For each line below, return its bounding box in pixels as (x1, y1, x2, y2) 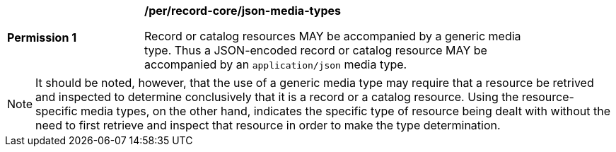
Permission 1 (7, 30, 77, 45)
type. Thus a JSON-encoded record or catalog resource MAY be (144, 43, 487, 57)
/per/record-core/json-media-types (144, 4, 342, 18)
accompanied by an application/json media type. (144, 57, 407, 71)
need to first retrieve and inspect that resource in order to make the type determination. (35, 118, 501, 132)
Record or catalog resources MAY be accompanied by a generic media (144, 29, 521, 43)
